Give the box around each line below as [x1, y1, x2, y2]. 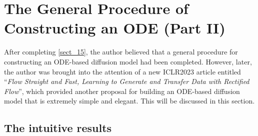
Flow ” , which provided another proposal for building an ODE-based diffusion [4, 85, 240, 96]
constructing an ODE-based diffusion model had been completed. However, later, [4, 56, 252, 66]
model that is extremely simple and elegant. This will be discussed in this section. [4, 95, 255, 106]
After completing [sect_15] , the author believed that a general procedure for [4, 46, 238, 57]
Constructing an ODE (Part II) [4, 17, 225, 38]
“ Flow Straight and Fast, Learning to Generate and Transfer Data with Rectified [4, 76, 249, 86]
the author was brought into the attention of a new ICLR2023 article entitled [4, 66, 241, 76]
